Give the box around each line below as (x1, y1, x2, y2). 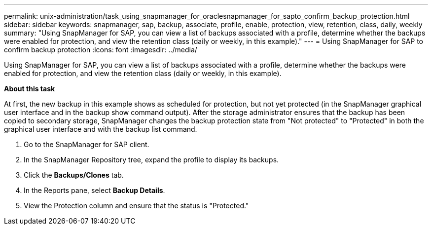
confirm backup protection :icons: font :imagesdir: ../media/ (4, 45, 197, 54)
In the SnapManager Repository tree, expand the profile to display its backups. (24, 155, 279, 164)
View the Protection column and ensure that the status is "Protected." (24, 201, 249, 210)
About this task (4, 84, 55, 93)
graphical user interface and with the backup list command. (4, 125, 197, 133)
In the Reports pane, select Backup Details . (24, 186, 165, 194)
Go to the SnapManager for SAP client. (24, 140, 149, 149)
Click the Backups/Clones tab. (24, 171, 124, 179)
